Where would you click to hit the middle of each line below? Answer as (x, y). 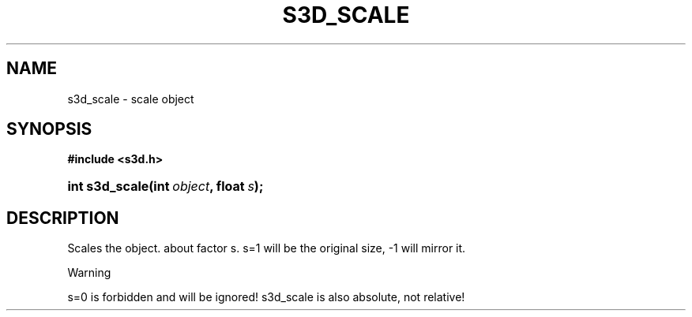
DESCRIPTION (63, 218)
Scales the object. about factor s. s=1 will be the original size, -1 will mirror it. (267, 248)
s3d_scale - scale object (131, 99)
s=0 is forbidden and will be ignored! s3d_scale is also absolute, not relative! (266, 297)
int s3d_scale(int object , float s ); (165, 186)
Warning (89, 273)
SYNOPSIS (49, 129)
